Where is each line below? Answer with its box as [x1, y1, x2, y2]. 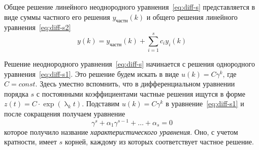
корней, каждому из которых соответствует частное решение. [64, 136, 254, 147]
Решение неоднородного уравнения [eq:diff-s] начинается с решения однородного [4, 58, 255, 69]
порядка [4, 88, 28, 99]
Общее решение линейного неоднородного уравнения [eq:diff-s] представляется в [4, 2, 255, 12]
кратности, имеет [4, 136, 57, 147]
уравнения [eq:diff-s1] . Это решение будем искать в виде [4, 68, 179, 79]
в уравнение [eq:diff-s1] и [166, 98, 244, 109]
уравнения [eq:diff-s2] [4, 22, 71, 33]
